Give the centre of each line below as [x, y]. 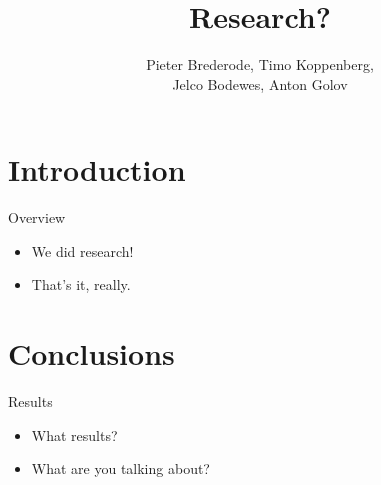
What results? [74, 434]
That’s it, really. [81, 284]
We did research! [82, 250]
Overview [37, 217]
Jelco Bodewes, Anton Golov [260, 83]
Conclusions [91, 353]
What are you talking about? [120, 468]
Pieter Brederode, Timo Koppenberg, [260, 64]
